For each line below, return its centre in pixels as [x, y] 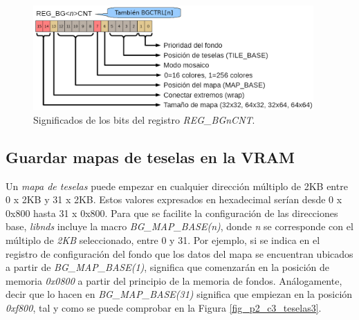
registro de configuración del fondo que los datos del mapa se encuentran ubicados [179, 253]
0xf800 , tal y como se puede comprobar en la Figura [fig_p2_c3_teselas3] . [164, 307]
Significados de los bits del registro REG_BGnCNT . [144, 119]
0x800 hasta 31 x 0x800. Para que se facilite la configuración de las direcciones [172, 213]
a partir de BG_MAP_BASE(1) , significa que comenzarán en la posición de [168, 267]
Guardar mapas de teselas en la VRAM [150, 157]
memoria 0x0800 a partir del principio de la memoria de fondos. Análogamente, [174, 280]
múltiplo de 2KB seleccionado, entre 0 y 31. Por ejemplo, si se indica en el [163, 239]
